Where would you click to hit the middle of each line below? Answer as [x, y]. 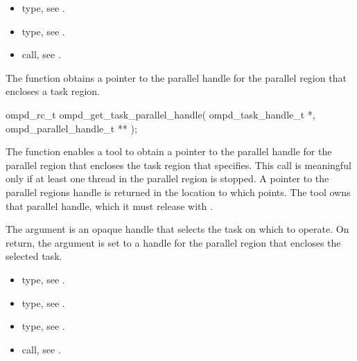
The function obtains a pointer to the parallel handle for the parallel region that [176, 77]
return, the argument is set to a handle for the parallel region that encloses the [173, 242]
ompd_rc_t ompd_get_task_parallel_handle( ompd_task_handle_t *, [160, 114]
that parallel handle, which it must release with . [109, 205]
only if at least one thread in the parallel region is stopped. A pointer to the [167, 178]
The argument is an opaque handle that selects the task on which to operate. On [177, 229]
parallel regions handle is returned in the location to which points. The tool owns [178, 192]
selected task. [34, 256]
